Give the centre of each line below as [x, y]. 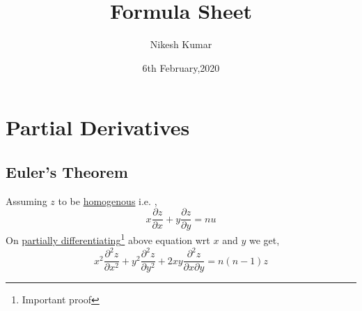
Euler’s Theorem [67, 171]
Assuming [26, 200]
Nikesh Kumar [181, 44]
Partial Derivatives [98, 127]
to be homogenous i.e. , [108, 200]
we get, [264, 240]
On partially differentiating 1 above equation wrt [108, 239]
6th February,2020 [181, 67]
